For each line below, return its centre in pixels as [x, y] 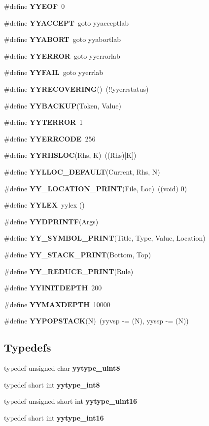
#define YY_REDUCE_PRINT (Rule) [69, 271]
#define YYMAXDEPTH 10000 [57, 304]
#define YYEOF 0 [35, 6]
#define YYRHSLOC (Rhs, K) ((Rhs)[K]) [70, 155]
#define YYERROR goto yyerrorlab [62, 55]
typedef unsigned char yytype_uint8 [62, 368]
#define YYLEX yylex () [44, 205]
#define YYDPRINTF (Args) [51, 221]
